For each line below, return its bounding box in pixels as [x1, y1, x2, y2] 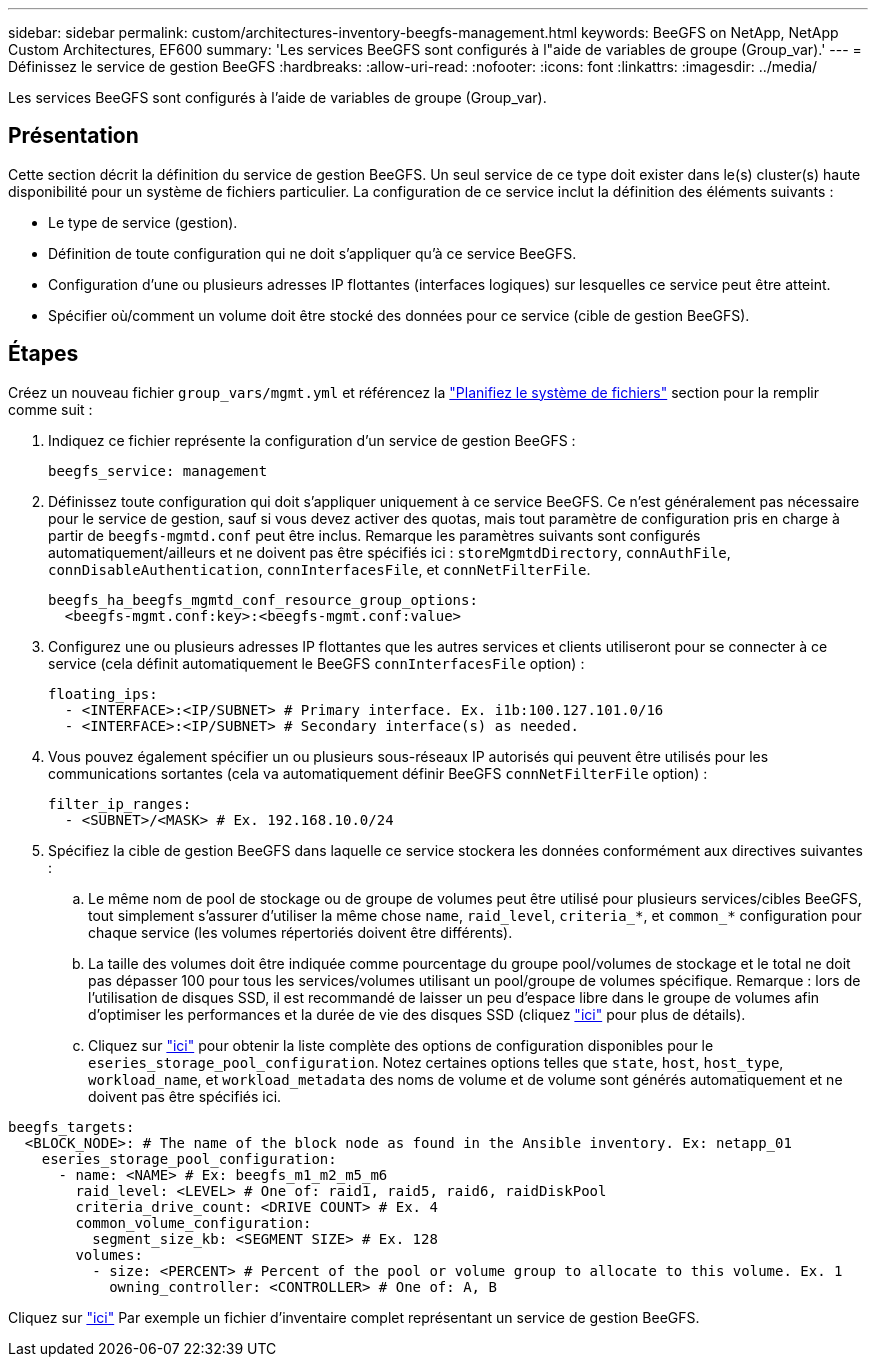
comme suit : [8, 400, 93, 418]
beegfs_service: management [48, 462, 268, 479]
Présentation [8, 123, 139, 149]
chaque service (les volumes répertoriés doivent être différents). [88, 923, 513, 941]
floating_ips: [48, 685, 158, 702]
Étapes [8, 341, 79, 367]
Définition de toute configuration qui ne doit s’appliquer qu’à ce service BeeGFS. [48, 244, 577, 262]
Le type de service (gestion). [48, 213, 238, 231]
